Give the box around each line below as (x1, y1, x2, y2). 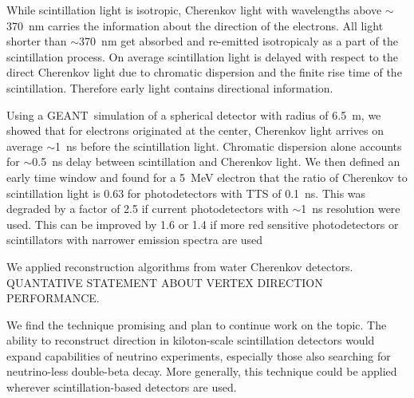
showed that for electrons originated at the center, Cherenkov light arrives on (6, 122, 384, 139)
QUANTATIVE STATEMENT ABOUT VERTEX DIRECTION (6, 274, 323, 290)
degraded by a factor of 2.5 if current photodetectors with (6, 200, 289, 217)
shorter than (6, 33, 67, 49)
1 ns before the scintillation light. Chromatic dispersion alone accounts (55, 137, 402, 154)
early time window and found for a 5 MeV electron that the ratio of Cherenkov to (6, 168, 408, 185)
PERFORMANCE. (6, 290, 100, 306)
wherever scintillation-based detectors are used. (6, 379, 237, 396)
